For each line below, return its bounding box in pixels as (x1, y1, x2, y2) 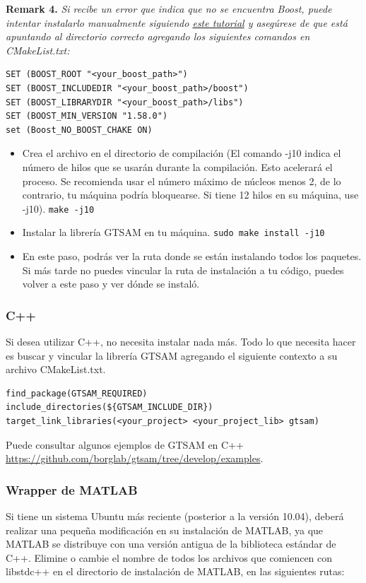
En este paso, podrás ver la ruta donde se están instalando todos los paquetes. (22, 249, 362, 264)
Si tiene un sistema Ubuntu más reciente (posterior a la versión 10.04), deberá (6, 509, 344, 523)
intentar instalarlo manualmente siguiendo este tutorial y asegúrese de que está (6, 15, 348, 30)
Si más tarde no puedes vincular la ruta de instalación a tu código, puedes (22, 262, 344, 277)
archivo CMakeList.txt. (6, 362, 106, 377)
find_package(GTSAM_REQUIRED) (6, 388, 148, 399)
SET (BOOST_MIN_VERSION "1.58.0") (6, 111, 168, 122)
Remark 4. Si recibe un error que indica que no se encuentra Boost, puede (6, 1, 332, 16)
